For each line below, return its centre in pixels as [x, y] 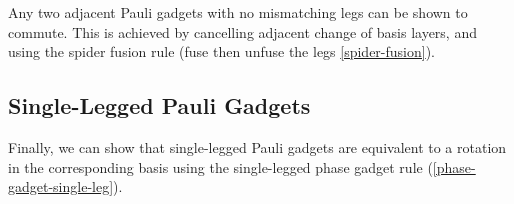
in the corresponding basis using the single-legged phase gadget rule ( [220, 166]
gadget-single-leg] [61, 186]
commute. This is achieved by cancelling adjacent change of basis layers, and [242, 31]
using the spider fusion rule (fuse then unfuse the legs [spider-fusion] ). [222, 51]
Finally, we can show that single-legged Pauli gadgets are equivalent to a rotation [257, 146]
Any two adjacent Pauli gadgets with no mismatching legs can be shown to [238, 12]
